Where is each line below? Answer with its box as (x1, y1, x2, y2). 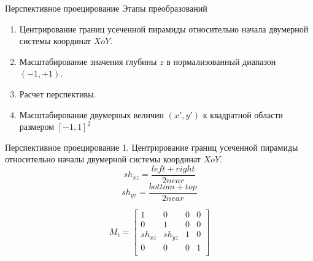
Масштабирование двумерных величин (19, 108, 164, 121)
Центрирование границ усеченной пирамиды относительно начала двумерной (19, 22, 309, 35)
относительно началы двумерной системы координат (5, 153, 201, 165)
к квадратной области (203, 108, 284, 121)
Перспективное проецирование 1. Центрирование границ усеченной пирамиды (5, 140, 298, 153)
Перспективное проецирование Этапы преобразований (5, 2, 207, 14)
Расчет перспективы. (19, 87, 96, 100)
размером (19, 120, 55, 133)
